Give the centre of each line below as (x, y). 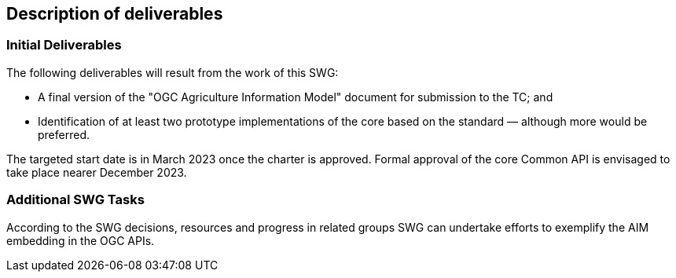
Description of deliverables (115, 14)
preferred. (64, 134)
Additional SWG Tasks (75, 200)
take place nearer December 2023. (97, 172)
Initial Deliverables (64, 45)
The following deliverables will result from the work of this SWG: (173, 72)
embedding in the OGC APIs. (81, 240)
